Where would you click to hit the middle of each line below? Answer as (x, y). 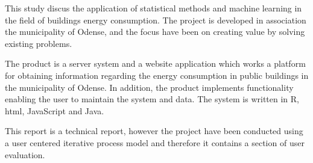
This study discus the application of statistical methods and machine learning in (153, 8)
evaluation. (25, 154)
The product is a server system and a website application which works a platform (155, 63)
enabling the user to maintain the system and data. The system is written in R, (152, 99)
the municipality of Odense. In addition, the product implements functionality (149, 87)
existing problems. (39, 43)
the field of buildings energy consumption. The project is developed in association (156, 20)
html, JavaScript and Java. (55, 110)
